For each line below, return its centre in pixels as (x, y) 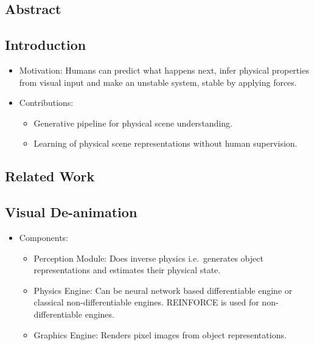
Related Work (50, 176)
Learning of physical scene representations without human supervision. (166, 143)
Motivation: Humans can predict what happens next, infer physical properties (164, 70)
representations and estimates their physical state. (127, 270)
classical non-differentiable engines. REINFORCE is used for (146, 302)
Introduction (46, 45)
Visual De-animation (71, 212)
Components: (44, 237)
